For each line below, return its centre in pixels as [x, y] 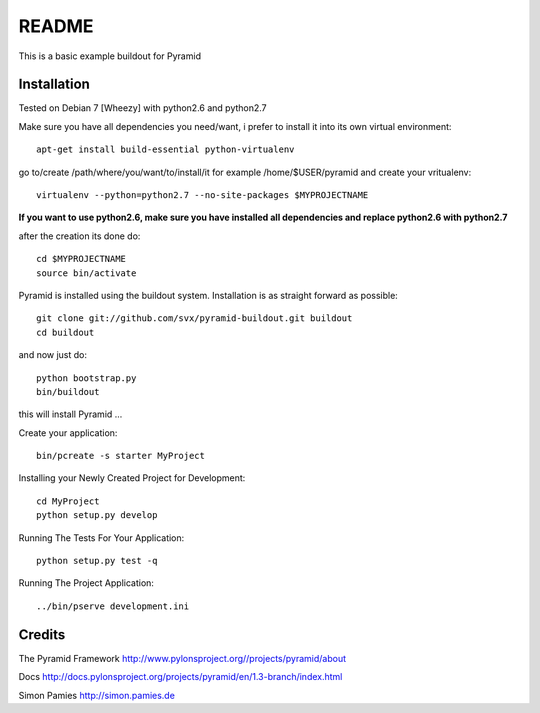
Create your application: [68, 432]
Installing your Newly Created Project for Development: [132, 478]
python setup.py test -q [97, 561]
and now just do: [53, 355]
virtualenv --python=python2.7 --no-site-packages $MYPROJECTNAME [202, 195]
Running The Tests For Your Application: [101, 537]
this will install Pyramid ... [70, 414]
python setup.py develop [97, 515]
